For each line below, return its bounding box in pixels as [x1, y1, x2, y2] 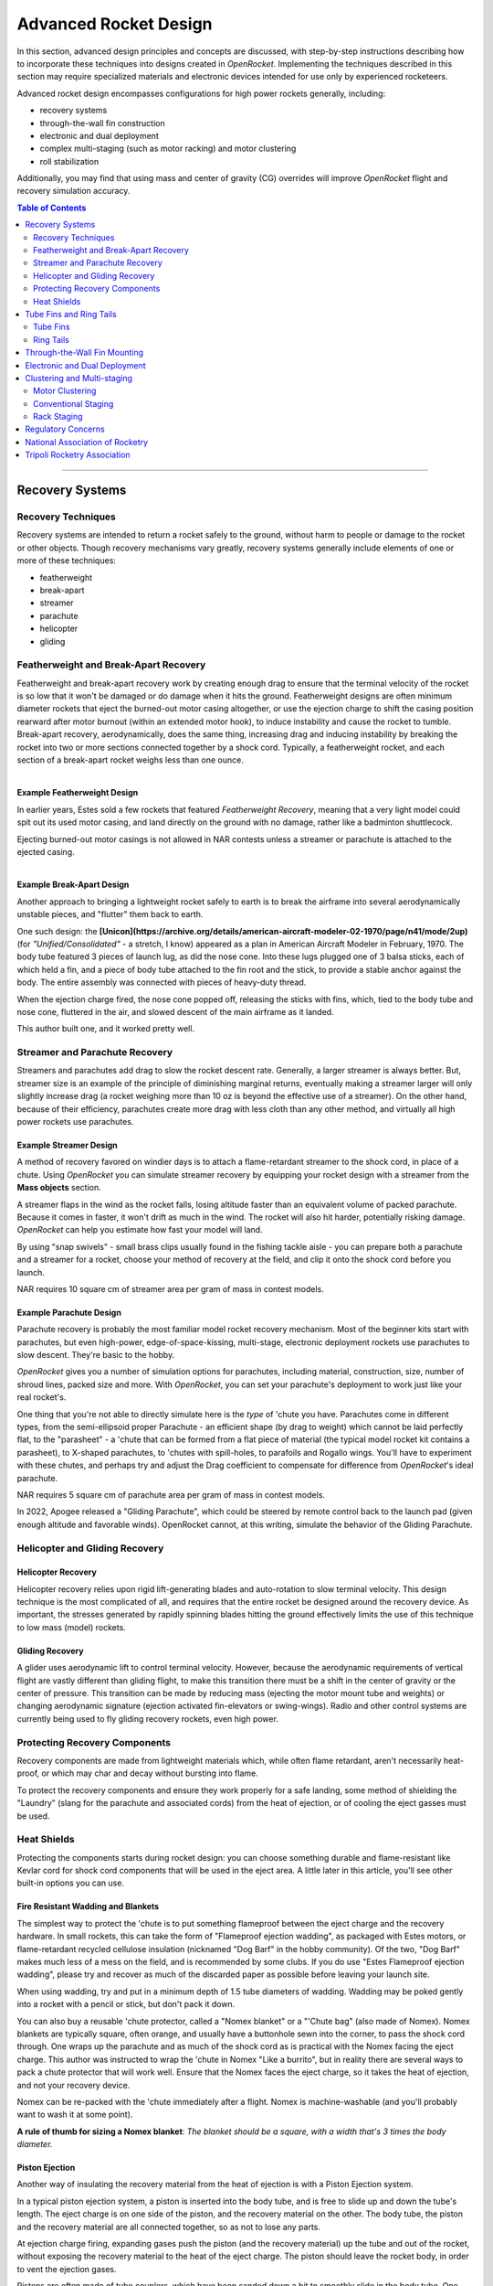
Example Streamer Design [16, 1139, 118, 1150]
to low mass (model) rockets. [16, 1621, 127, 1632]
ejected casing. [16, 846, 75, 857]
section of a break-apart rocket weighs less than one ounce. [16, 754, 244, 765]
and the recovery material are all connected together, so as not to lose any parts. [16, 2221, 321, 2232]
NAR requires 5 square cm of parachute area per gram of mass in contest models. [16, 1489, 326, 1500]
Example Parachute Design [16, 1307, 122, 1318]
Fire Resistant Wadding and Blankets [16, 1901, 160, 1912]
